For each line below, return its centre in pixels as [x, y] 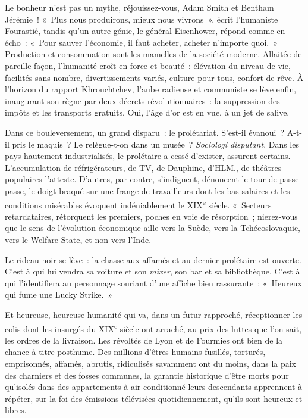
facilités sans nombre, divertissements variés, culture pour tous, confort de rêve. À [154, 77]
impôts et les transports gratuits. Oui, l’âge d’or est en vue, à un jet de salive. [147, 112]
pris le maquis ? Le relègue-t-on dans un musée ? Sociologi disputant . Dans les [155, 144]
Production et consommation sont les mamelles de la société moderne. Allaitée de [153, 54]
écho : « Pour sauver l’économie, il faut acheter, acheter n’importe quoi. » [141, 42]
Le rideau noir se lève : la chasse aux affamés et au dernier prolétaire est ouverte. [153, 259]
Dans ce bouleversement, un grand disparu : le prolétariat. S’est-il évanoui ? [145, 132]
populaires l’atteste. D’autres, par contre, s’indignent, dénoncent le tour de [141, 179]
